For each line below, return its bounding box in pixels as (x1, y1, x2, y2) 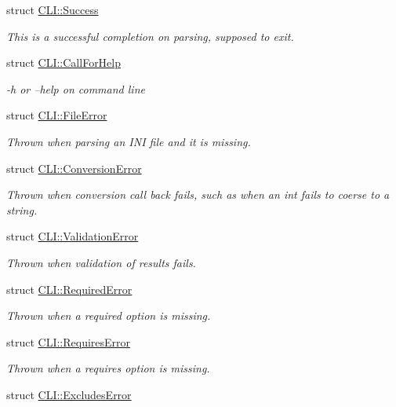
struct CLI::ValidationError (6, 228, 139, 244)
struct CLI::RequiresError (6, 333, 131, 350)
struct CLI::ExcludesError (6, 386, 132, 402)
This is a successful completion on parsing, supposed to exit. (6, 27, 294, 44)
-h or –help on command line (6, 80, 145, 97)
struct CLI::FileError (6, 107, 107, 123)
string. (6, 201, 38, 218)
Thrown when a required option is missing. (6, 307, 211, 324)
